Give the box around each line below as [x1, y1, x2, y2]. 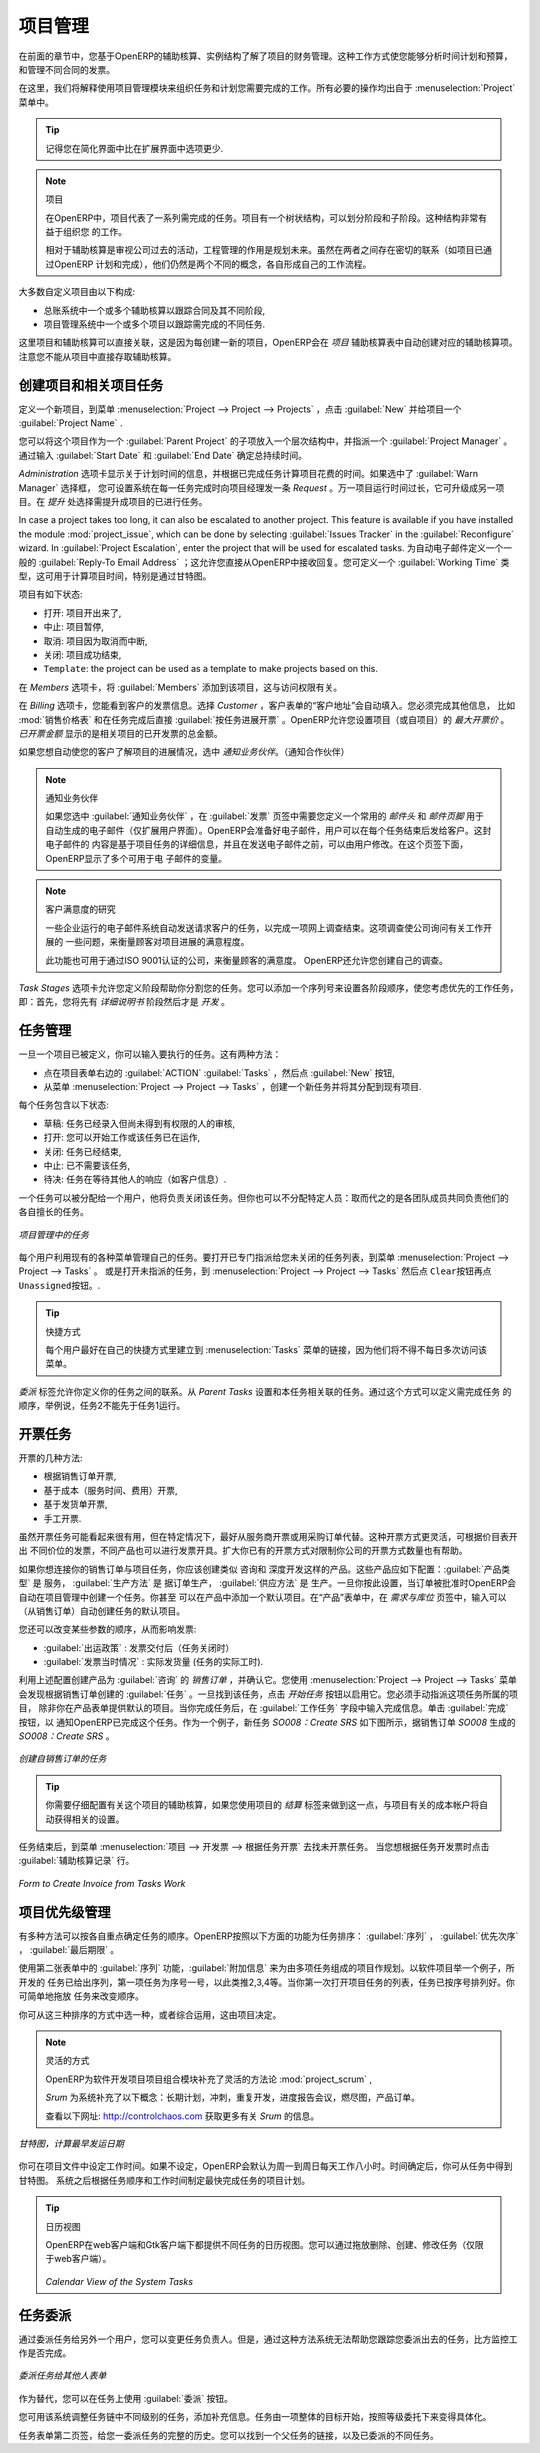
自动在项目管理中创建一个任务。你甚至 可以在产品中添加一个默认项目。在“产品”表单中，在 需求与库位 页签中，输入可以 [18, 1591, 507, 1603]
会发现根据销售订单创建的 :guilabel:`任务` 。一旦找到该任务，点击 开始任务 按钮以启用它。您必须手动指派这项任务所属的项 [18, 1688, 519, 1700]
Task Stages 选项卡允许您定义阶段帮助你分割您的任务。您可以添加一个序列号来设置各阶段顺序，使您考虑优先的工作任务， [18, 981, 519, 994]
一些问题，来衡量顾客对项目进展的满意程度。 [65, 936, 250, 948]
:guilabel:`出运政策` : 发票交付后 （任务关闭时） [43, 1641, 235, 1654]
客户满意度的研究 [45, 903, 116, 915]
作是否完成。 [18, 2347, 72, 2359]
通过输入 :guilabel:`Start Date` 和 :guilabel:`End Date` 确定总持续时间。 [18, 449, 308, 461]
